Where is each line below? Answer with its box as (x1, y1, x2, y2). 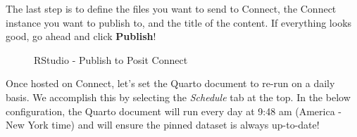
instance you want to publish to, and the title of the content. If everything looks (6, 15, 352, 30)
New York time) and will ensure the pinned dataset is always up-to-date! (6, 117, 320, 132)
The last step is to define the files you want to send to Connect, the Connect (6, 1, 337, 15)
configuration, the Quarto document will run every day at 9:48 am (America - (6, 103, 342, 118)
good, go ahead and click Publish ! (6, 29, 156, 44)
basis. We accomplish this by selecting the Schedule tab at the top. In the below (6, 89, 351, 104)
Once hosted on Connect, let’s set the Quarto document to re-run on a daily (6, 76, 335, 91)
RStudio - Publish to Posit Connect (34, 52, 188, 67)
